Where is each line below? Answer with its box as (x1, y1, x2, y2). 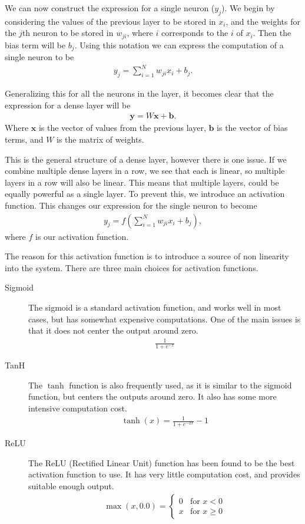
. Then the (253, 27, 291, 39)
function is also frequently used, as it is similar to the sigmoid (69, 378, 292, 391)
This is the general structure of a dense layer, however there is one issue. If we (5, 153, 287, 165)
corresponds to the (161, 27, 228, 39)
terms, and (5, 133, 44, 146)
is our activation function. (35, 230, 129, 242)
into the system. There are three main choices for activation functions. (5, 261, 258, 273)
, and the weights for (226, 15, 300, 27)
